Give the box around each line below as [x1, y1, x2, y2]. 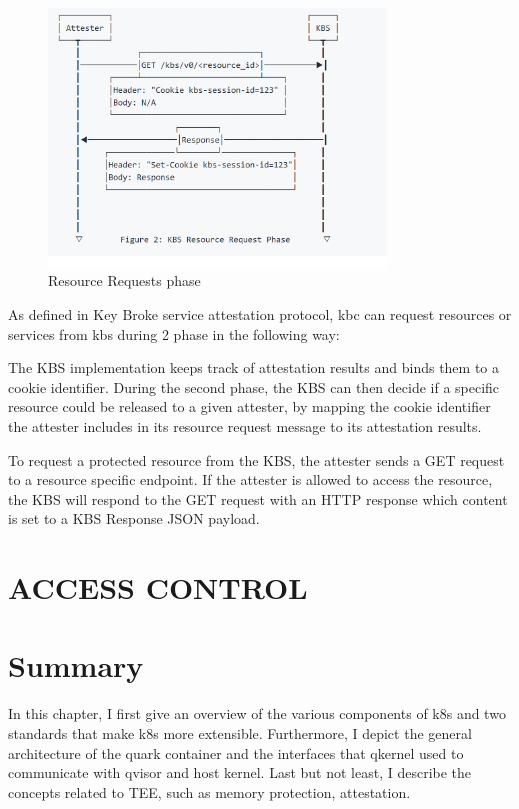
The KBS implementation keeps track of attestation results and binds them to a [8, 357, 500, 378]
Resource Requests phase [48, 270, 201, 291]
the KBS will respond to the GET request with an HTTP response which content [8, 488, 508, 509]
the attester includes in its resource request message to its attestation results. [8, 415, 482, 436]
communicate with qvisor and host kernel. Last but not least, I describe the [8, 762, 472, 783]
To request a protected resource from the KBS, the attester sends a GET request [8, 449, 505, 470]
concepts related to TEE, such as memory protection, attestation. [8, 781, 411, 802]
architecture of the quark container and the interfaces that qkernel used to [8, 742, 464, 763]
